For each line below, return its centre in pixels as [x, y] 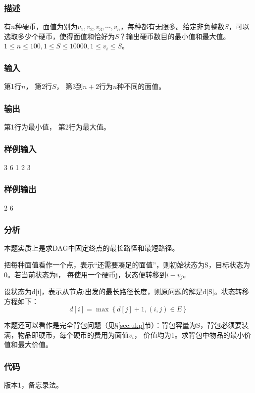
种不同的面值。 [141, 86]
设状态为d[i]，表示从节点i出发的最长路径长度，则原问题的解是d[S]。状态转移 [127, 291]
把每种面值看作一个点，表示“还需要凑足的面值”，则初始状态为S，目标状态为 [127, 265]
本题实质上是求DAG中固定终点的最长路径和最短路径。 [92, 248]
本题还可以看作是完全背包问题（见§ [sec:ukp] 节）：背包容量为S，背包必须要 [123, 325]
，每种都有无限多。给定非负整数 [173, 26]
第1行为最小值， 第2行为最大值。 [57, 127]
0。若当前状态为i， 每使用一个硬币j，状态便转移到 [85, 274]
